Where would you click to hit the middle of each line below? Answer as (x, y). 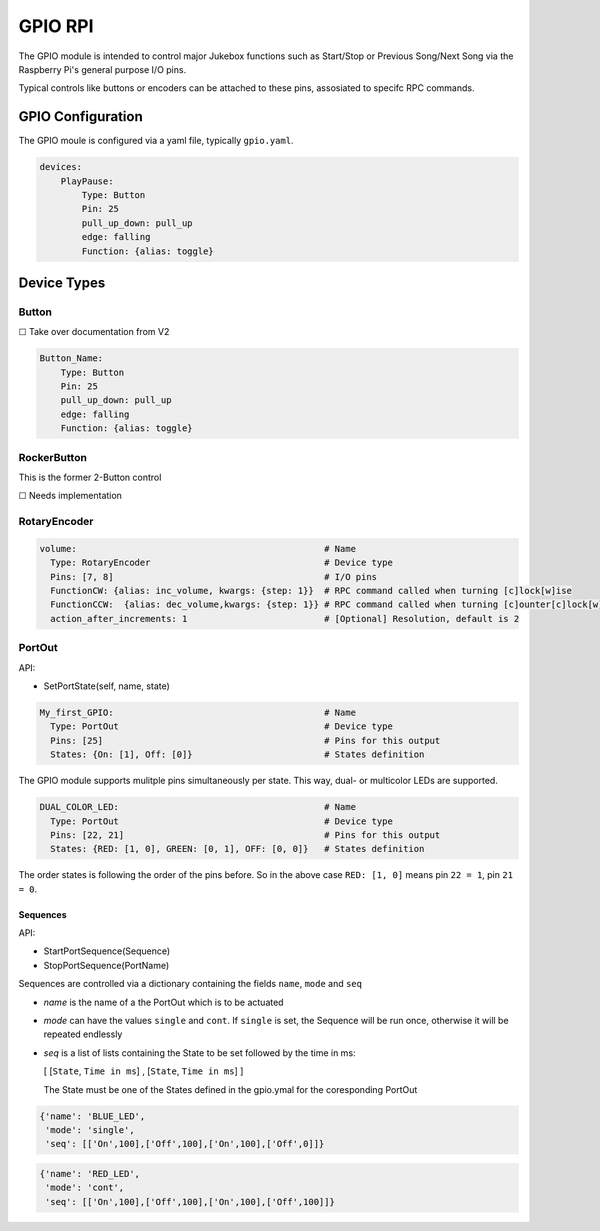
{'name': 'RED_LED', (89, 1173)
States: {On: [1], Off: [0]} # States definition (237, 754)
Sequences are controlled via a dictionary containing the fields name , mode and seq (190, 984)
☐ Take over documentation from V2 (94, 332)
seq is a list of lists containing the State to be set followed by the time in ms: (199, 1052)
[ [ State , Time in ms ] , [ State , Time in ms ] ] (143, 1071)
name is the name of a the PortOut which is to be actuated (163, 1002)
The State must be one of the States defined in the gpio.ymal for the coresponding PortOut (230, 1089)
